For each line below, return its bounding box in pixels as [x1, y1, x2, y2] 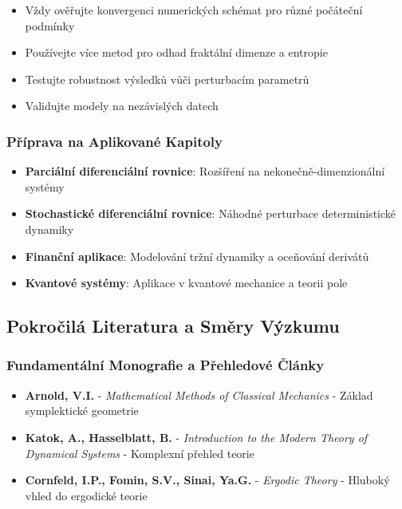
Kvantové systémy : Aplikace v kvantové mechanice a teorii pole [25, 274, 348, 291]
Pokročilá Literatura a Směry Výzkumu [6, 314, 340, 338]
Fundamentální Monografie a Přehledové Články [6, 355, 325, 375]
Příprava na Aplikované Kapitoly [6, 131, 223, 151]
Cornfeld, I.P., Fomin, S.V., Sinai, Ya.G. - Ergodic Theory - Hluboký [25, 472, 390, 488]
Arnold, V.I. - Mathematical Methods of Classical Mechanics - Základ [25, 386, 373, 403]
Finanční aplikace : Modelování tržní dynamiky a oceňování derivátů [25, 247, 369, 264]
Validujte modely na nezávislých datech [25, 97, 219, 114]
